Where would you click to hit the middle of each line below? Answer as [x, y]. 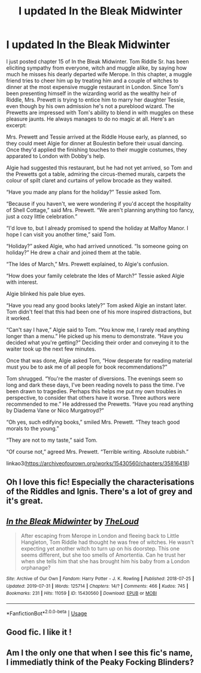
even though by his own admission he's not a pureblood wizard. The [90, 106]
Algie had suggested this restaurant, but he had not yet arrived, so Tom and [99, 167]
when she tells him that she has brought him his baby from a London [105, 561]
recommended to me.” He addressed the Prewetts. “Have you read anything [100, 404]
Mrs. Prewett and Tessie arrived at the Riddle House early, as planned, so [97, 137]
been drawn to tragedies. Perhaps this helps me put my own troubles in [94, 391]
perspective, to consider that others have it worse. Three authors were [93, 397]
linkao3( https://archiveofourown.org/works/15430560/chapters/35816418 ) [98, 463]
